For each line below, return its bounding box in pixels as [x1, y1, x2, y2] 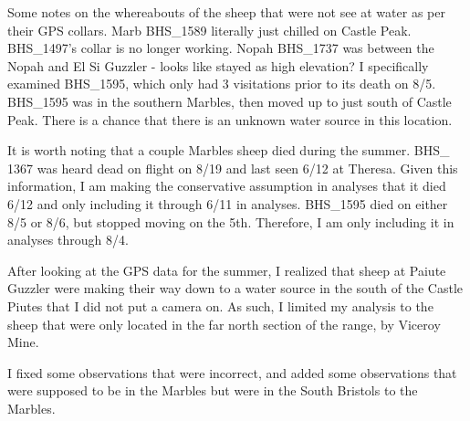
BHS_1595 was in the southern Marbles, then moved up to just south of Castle [7, 91, 452, 111]
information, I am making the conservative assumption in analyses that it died [7, 176, 446, 195]
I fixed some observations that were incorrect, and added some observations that [7, 363, 457, 382]
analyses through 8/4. [7, 230, 129, 249]
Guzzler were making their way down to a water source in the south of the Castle [7, 279, 464, 298]
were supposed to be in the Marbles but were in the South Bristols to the [7, 381, 418, 400]
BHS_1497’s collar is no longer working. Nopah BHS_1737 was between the [7, 38, 434, 58]
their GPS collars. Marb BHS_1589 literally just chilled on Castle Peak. [7, 20, 412, 39]
